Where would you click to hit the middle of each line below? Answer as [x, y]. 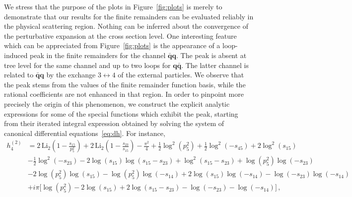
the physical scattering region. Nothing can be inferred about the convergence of [126, 26]
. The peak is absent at [211, 55]
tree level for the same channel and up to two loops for [87, 65]
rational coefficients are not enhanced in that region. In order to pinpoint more [124, 94]
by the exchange [71, 75]
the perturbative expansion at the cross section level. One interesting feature [120, 35]
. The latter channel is [215, 65]
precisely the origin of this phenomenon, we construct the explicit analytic [117, 103]
